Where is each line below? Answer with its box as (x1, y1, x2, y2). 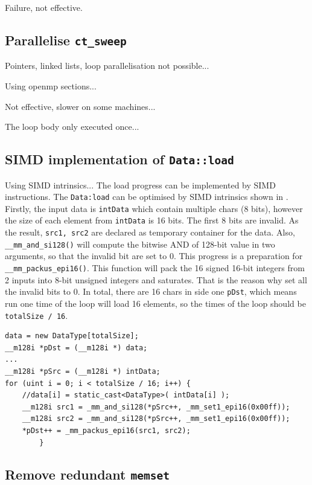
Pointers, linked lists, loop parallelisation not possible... (5, 59, 209, 72)
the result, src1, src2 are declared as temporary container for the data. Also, (5, 226, 295, 239)
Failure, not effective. (5, 1, 83, 13)
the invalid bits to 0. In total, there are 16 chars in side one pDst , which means (5, 285, 297, 298)
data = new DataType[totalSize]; (5, 332, 139, 341)
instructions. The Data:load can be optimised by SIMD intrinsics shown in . (5, 190, 288, 203)
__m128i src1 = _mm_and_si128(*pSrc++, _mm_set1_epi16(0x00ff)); (22, 402, 290, 411)
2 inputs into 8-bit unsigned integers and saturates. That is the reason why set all (5, 273, 307, 286)
